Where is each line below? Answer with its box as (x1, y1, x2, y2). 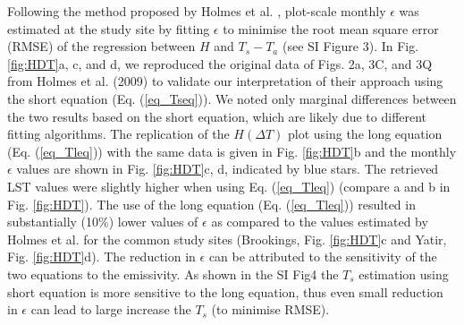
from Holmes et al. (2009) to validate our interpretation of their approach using (7, 72, 443, 90)
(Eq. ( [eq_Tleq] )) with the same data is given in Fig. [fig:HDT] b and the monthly (7, 141, 457, 160)
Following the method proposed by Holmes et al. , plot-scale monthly (7, 2, 386, 20)
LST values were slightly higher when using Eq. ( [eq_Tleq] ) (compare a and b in (7, 176, 451, 195)
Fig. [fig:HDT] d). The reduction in (7, 247, 196, 266)
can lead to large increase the (30, 300, 191, 319)
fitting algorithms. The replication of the (7, 124, 230, 143)
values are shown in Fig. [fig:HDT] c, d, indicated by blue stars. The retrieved (16, 159, 439, 178)
